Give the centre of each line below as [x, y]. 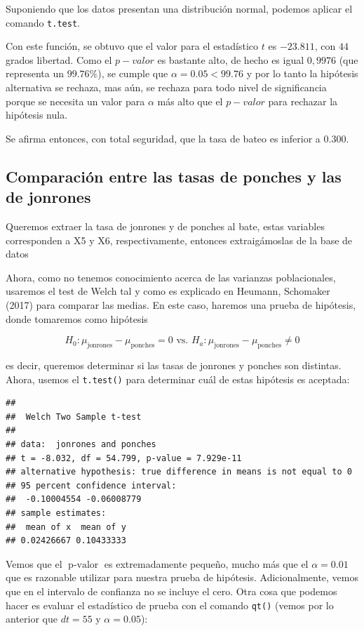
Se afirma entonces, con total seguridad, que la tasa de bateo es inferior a [163, 138]
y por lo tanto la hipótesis [302, 73]
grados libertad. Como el [59, 59]
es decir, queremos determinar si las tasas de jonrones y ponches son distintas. [174, 365]
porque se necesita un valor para [75, 101]
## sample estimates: [56, 513]
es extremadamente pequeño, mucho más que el [206, 563]
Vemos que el [34, 563]
